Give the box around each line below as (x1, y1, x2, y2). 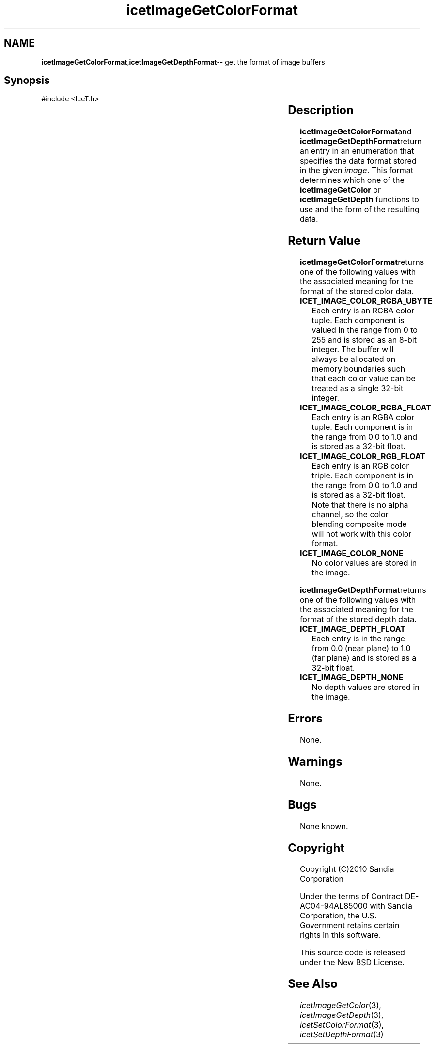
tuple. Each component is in (311, 422, 413, 432)
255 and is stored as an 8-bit (311, 335, 417, 345)
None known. (299, 821, 348, 831)
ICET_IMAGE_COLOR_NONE (299, 548, 404, 558)
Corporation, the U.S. (299, 911, 377, 921)
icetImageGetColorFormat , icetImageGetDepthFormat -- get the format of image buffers (41, 57, 325, 66)
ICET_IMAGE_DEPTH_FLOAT (299, 624, 405, 634)
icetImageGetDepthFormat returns (299, 585, 426, 595)
